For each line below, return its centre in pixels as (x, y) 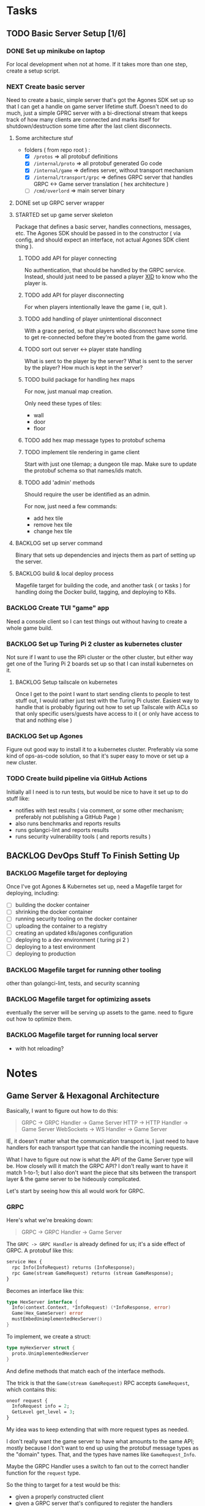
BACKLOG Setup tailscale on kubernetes (66, 682)
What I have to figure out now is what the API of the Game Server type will (100, 1159)
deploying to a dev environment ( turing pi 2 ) (72, 939)
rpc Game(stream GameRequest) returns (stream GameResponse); (93, 1273)
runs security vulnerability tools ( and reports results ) (83, 836)
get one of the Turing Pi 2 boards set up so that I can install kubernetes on (100, 664)
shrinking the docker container (54, 912)
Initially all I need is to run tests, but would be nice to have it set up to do (97, 792)
